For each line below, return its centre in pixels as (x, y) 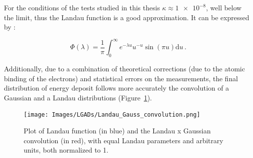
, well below (224, 7)
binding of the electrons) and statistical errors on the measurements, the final (121, 78)
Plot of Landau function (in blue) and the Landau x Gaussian (117, 131)
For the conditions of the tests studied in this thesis (82, 7)
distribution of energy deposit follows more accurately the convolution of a (117, 88)
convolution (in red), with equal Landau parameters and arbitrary (124, 140)
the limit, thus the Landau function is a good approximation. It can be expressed (127, 17)
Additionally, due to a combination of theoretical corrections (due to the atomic (125, 69)
